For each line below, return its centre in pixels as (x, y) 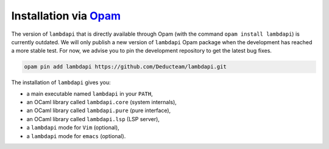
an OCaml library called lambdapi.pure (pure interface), (99, 111)
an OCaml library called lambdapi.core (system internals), (101, 102)
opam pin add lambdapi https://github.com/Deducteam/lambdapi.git (125, 67)
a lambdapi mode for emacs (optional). (76, 136)
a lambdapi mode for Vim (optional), (73, 128)
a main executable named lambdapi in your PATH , (90, 93)
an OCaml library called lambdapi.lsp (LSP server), (93, 119)
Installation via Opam (66, 16)
